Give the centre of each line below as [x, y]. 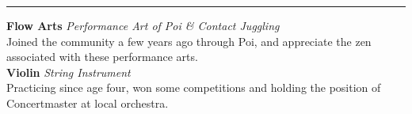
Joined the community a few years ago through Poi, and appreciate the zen [189, 41]
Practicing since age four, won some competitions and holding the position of [194, 87]
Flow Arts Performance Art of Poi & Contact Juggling [143, 25]
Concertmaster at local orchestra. [88, 103]
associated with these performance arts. [102, 57]
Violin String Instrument [69, 72]
